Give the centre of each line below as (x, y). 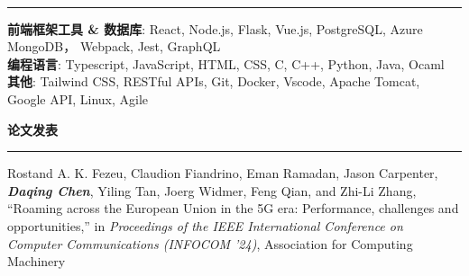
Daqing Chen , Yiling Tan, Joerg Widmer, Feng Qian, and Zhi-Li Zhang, (212, 190)
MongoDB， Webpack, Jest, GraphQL (114, 46)
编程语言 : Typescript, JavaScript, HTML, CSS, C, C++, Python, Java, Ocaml (226, 63)
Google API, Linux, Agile (78, 98)
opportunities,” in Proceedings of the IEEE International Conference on (205, 225)
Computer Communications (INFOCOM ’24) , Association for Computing (210, 243)
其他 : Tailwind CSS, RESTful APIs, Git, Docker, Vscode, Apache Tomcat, (214, 81)
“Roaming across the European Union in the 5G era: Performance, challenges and (233, 208)
